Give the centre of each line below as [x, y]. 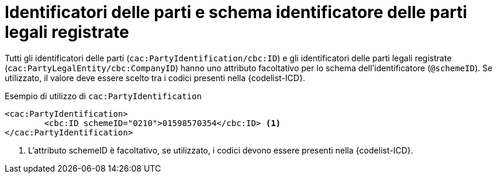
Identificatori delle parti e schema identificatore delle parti [236, 12]
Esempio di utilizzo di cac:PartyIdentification [103, 96]
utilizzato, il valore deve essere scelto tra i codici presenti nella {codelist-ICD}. [155, 78]
